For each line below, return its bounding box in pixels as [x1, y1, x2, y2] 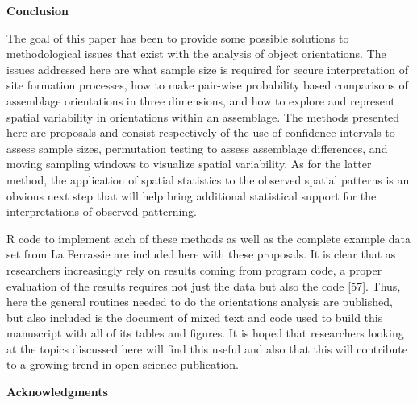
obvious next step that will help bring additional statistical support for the [6, 187, 377, 204]
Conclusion [6, 2, 69, 19]
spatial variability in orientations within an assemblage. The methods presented [6, 108, 400, 125]
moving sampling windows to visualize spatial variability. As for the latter [6, 155, 372, 172]
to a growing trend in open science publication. [6, 356, 239, 373]
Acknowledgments [6, 383, 108, 400]
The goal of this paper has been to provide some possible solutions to [6, 29, 349, 46]
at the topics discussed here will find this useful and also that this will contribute [6, 340, 407, 357]
